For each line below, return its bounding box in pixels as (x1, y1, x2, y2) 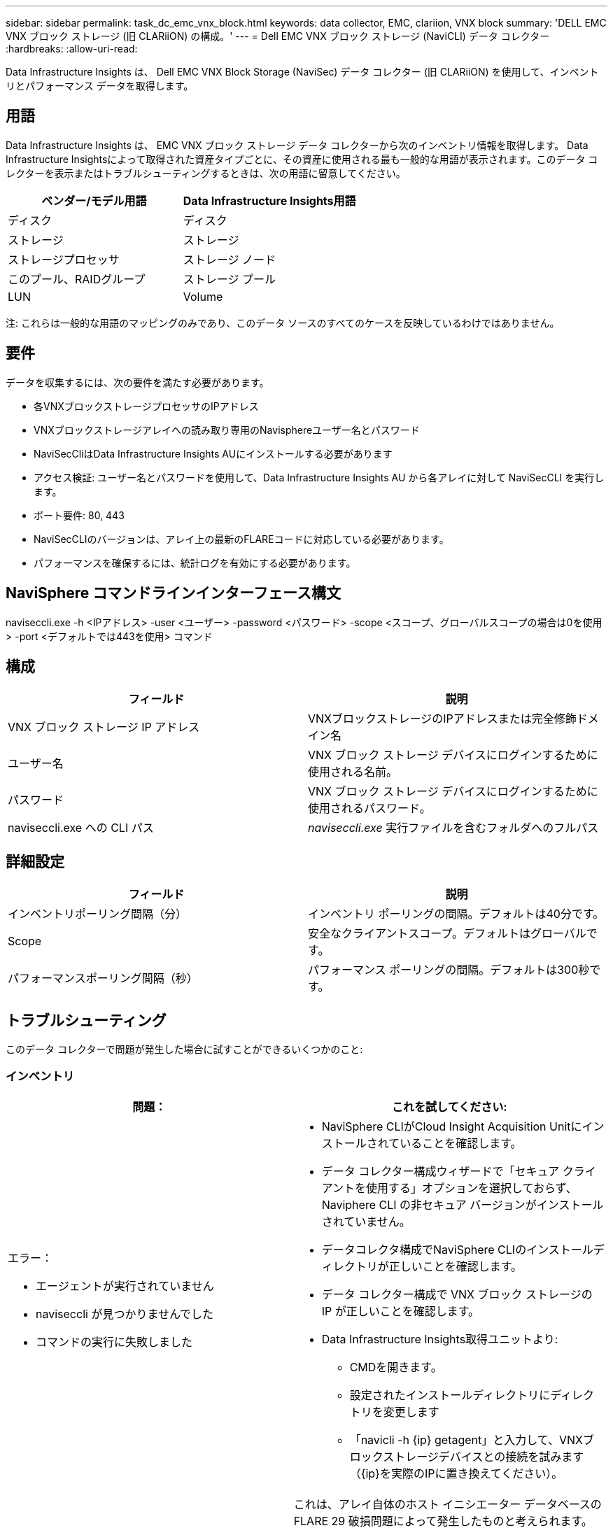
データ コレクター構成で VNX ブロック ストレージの (321, 1287, 593, 1301)
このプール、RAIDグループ (8, 271, 146, 286)
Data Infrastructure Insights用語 (183, 193, 356, 208)
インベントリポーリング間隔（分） (8, 907, 188, 921)
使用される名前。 (308, 765, 398, 779)
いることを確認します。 (400, 1136, 522, 1150)
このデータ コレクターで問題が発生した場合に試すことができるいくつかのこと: (6, 1043, 363, 1056)
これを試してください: (392, 1099, 507, 1114)
